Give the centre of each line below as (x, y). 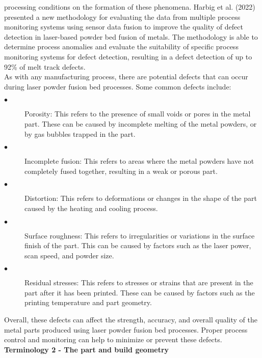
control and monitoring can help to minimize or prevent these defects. (113, 339)
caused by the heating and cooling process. (91, 208)
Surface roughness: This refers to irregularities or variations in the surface (140, 235)
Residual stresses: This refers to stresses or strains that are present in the (139, 282)
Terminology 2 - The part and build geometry (87, 349)
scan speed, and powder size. (69, 255)
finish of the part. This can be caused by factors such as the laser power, (138, 245)
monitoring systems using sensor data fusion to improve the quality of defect (124, 27)
